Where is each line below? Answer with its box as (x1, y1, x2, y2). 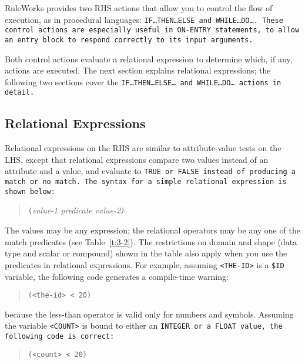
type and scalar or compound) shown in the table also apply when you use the (5, 247, 287, 259)
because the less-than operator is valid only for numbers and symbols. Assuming (5, 308, 294, 320)
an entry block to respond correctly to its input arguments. (5, 35, 253, 44)
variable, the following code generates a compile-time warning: (5, 270, 229, 282)
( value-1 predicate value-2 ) (28, 204, 125, 216)
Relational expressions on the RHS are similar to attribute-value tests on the (5, 142, 281, 154)
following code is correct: (5, 332, 115, 341)
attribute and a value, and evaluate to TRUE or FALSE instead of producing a (5, 165, 296, 177)
